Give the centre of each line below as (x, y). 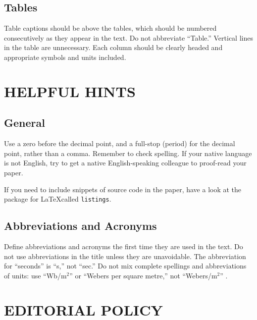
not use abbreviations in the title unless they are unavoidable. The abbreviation (125, 256)
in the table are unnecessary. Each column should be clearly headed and (113, 47)
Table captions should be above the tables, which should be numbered (110, 28)
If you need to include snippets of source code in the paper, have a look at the (123, 189)
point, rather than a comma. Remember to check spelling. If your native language (128, 153)
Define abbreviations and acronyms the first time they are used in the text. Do (124, 246)
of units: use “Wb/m (35, 275)
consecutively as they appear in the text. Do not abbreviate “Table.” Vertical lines (128, 37)
